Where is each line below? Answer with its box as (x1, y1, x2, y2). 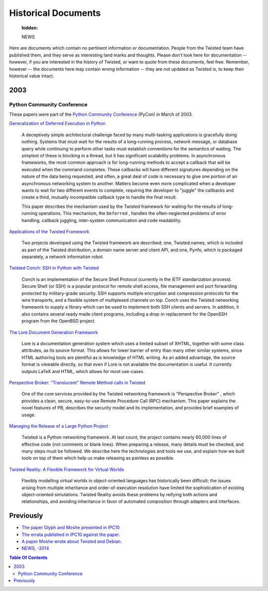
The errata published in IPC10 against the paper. (21, 531, 120, 537)
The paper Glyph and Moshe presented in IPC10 (21, 525, 120, 530)
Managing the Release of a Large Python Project (9, 423, 109, 429)
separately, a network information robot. (21, 254, 104, 260)
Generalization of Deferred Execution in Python (9, 121, 106, 127)
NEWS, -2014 (21, 545, 49, 551)
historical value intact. (9, 72, 55, 79)
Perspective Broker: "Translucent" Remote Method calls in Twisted (9, 380, 146, 386)
